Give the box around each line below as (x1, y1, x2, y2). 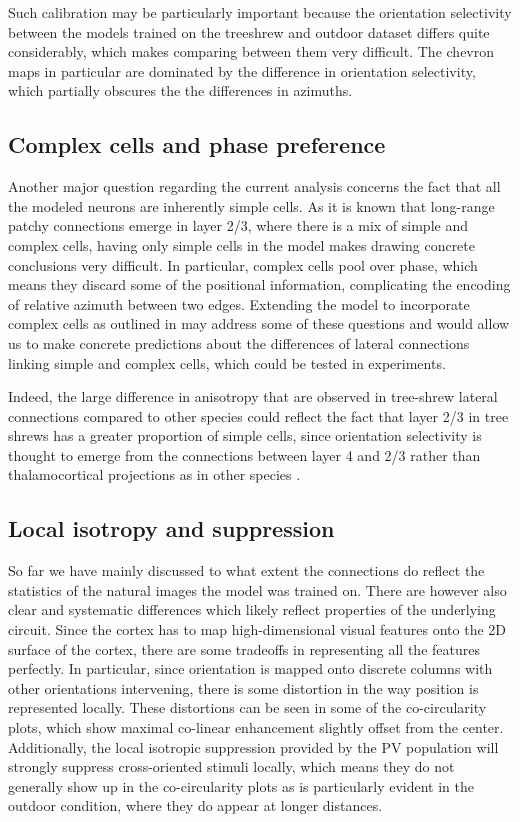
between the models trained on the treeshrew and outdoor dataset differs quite (8, 21, 490, 42)
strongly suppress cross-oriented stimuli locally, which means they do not (8, 756, 455, 777)
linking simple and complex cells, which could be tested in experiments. (8, 352, 446, 373)
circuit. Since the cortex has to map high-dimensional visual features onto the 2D (8, 619, 507, 640)
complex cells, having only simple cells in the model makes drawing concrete (8, 234, 475, 255)
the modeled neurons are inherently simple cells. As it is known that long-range (8, 195, 495, 216)
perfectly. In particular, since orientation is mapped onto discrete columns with (8, 658, 493, 679)
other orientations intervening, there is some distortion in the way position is (8, 677, 479, 698)
